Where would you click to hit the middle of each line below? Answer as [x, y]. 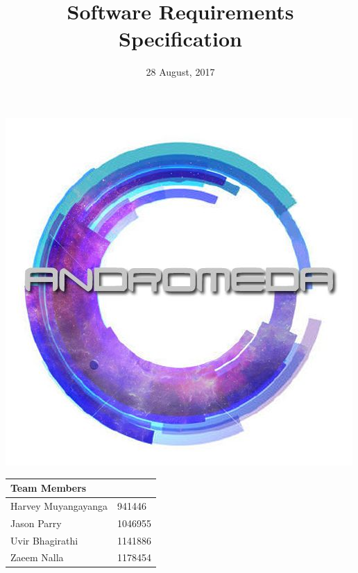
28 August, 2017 [180, 72]
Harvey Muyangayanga [59, 505]
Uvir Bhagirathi [44, 540]
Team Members [49, 488]
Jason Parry [36, 523]
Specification [180, 39]
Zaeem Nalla [37, 557]
